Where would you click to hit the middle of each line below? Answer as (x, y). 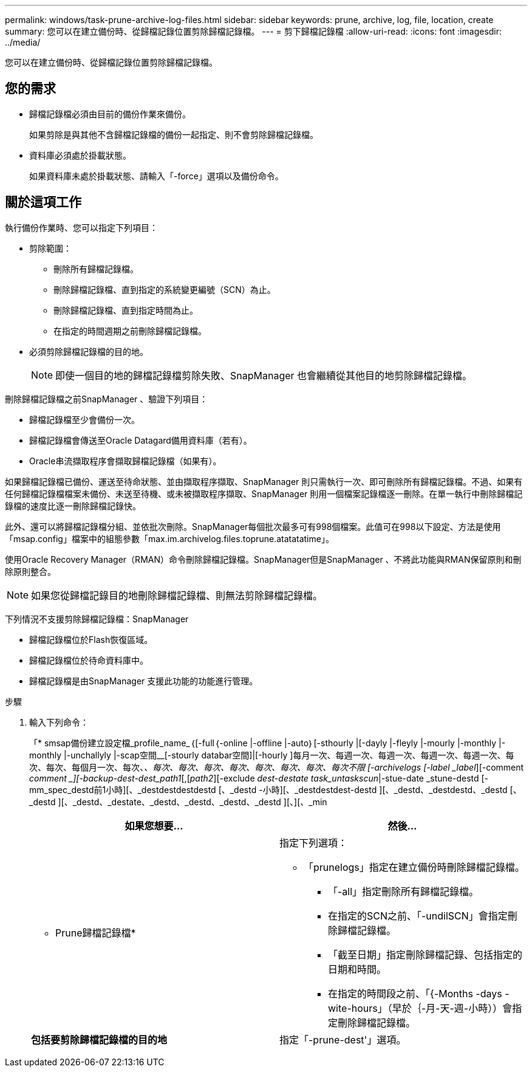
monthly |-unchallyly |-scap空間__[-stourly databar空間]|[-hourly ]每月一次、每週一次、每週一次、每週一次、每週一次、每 (272, 755)
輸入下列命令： (59, 722)
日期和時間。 (357, 969)
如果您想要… (154, 826)
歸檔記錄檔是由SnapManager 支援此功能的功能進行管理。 (144, 681)
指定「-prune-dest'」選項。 (343, 1039)
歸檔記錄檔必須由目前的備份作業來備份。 (110, 114)
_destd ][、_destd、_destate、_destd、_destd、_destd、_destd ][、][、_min (178, 802)
